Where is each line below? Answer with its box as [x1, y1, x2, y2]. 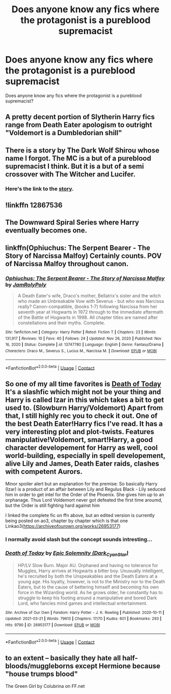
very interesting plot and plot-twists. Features [5, 427, 154, 436]
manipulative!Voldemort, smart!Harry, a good [5, 435, 153, 444]
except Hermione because [75, 661, 161, 670]
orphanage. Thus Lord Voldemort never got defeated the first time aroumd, [5, 497, 163, 503]
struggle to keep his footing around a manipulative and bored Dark [17, 595, 157, 601]
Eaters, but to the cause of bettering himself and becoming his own [17, 584, 159, 590]
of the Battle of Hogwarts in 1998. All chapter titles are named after [17, 315, 158, 321]
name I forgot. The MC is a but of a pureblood [5, 154, 152, 163]
